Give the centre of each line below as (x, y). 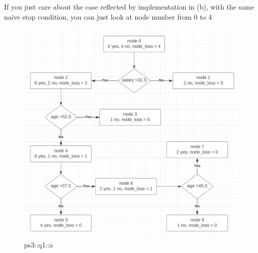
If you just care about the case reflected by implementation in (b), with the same (129, 7)
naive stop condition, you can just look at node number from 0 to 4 (108, 16)
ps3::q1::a (39, 245)
